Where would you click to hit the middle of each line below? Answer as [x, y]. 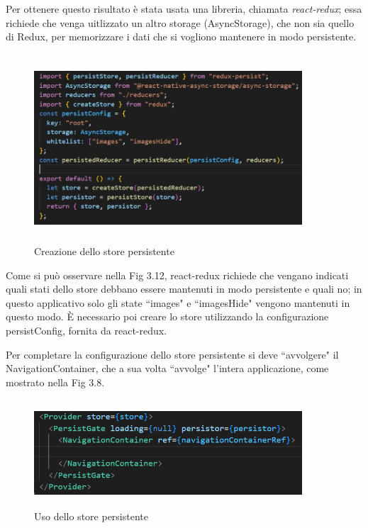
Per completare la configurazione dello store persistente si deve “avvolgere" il [172, 354]
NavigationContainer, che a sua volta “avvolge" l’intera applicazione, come [167, 368]
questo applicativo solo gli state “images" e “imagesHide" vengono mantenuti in [178, 302]
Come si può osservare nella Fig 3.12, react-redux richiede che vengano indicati [177, 275]
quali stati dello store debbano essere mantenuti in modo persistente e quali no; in [184, 289]
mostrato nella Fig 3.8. [55, 382]
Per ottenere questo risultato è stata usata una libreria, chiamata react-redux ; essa [184, 9]
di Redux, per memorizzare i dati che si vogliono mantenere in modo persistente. [181, 36]
